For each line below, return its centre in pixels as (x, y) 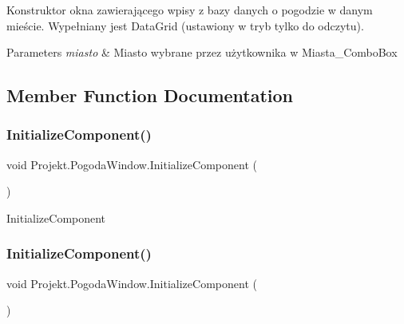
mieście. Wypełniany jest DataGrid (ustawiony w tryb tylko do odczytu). (185, 25)
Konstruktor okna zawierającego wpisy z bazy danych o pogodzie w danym (190, 10)
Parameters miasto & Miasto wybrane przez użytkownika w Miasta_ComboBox (202, 52)
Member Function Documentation (150, 95)
